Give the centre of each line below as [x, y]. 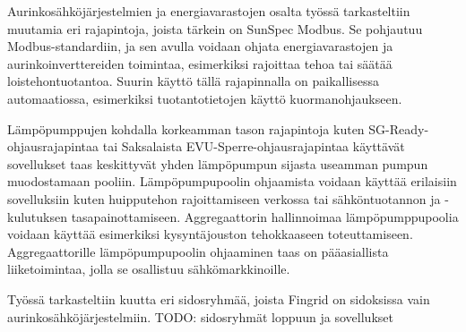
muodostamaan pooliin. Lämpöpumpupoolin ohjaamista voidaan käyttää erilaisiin [232, 181]
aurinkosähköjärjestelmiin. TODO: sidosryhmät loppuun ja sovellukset [200, 316]
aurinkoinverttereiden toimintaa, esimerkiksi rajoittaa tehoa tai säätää [200, 63]
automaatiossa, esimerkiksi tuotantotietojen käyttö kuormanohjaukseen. [205, 98]
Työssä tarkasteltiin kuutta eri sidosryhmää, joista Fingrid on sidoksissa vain [219, 298]
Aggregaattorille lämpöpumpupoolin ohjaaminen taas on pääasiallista [198, 251]
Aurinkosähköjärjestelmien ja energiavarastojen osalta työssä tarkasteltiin [209, 11]
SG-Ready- [399, 128]
